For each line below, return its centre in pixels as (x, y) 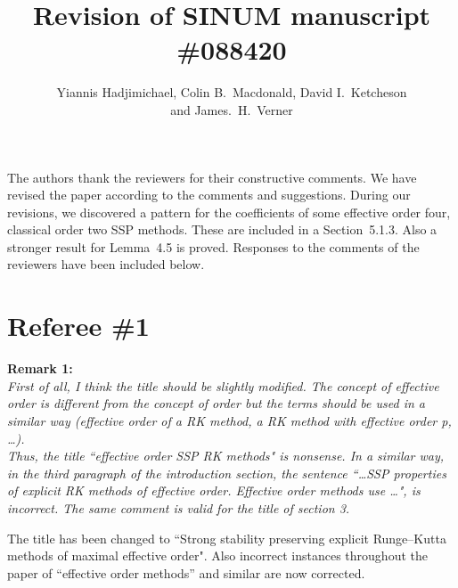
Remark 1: (40, 368)
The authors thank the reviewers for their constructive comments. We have (212, 177)
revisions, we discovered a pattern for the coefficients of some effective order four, (229, 212)
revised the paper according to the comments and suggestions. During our (209, 195)
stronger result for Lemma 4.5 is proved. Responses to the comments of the (213, 246)
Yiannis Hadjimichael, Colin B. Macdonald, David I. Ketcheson (232, 92)
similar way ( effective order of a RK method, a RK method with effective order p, (229, 420)
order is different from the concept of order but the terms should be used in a (216, 403)
